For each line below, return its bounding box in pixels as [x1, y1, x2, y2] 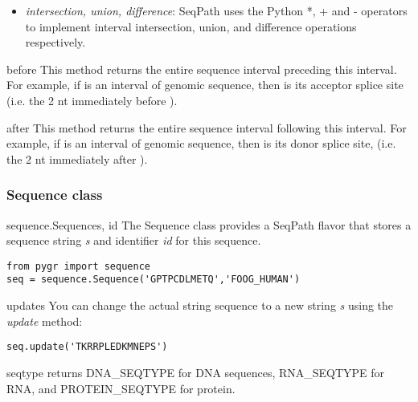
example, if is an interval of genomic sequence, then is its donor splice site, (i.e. [6, 135, 396, 152]
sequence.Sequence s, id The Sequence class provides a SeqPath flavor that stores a [6, 216, 412, 233]
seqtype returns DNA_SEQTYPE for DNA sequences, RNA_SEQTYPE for [6, 363, 385, 380]
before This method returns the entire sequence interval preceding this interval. [6, 60, 397, 77]
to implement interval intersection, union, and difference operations [25, 18, 357, 35]
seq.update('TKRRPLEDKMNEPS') [6, 341, 168, 353]
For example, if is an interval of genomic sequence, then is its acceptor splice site [6, 76, 404, 93]
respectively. [25, 34, 86, 51]
